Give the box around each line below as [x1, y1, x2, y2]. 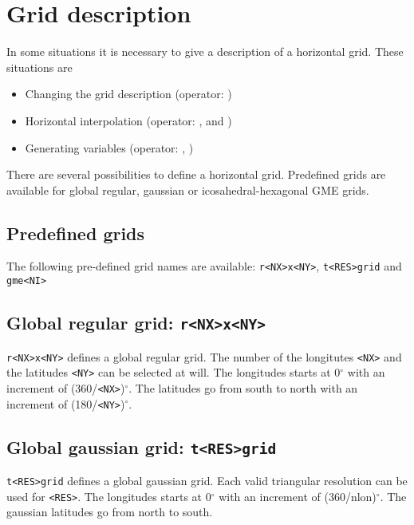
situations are [6, 58, 73, 75]
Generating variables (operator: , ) [25, 139, 194, 156]
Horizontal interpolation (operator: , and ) [25, 112, 232, 128]
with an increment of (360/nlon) [219, 487, 377, 504]
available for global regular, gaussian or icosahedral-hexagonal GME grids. [6, 181, 369, 198]
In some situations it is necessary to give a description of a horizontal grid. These [6, 43, 404, 60]
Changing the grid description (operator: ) [25, 85, 232, 102]
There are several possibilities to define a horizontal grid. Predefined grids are [6, 166, 386, 183]
